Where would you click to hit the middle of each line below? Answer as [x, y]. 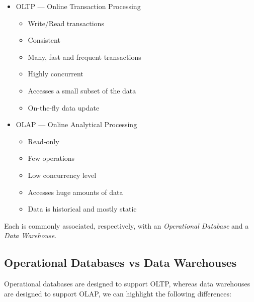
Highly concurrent [56, 74]
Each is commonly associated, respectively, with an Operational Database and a [126, 225]
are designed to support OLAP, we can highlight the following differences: [118, 293]
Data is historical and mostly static [82, 209]
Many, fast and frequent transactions [84, 57]
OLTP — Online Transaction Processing [78, 6]
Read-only [44, 141]
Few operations [51, 158]
